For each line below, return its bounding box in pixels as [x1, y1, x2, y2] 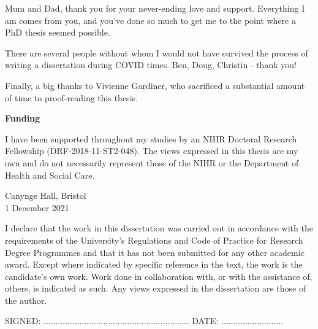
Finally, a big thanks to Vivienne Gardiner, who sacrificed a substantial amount [5, 79, 305, 91]
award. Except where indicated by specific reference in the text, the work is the [5, 258, 303, 271]
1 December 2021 [5, 201, 69, 214]
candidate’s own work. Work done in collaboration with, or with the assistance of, [5, 269, 312, 282]
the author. [5, 293, 47, 306]
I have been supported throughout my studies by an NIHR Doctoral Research [5, 132, 297, 145]
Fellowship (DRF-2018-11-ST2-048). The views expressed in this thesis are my [5, 144, 298, 157]
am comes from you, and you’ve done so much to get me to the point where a [5, 14, 296, 26]
